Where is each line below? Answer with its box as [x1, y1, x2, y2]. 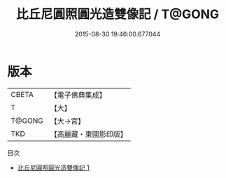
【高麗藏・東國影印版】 [50, 129, 127, 139]
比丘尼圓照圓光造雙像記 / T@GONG [15, 6, 220, 22]
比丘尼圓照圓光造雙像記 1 [17, 163, 90, 172]
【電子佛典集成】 [50, 90, 106, 100]
